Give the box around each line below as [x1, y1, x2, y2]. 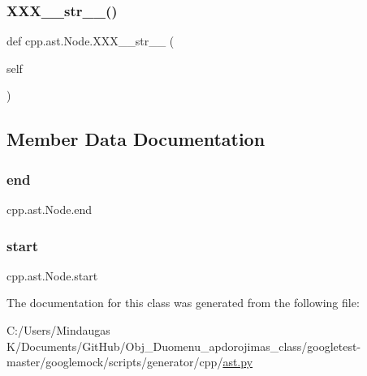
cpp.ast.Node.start [6, 267, 98, 284]
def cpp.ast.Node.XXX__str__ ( [6, 32, 175, 49]
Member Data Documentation [6, 126, 266, 152]
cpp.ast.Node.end [6, 201, 93, 217]
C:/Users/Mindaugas [6, 322, 110, 338]
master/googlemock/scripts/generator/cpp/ [6, 353, 223, 370]
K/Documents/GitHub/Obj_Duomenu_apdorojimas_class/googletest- [6, 337, 361, 354]
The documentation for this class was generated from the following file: [6, 294, 360, 311]
